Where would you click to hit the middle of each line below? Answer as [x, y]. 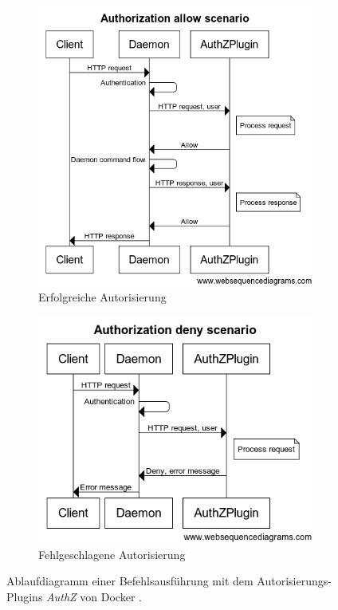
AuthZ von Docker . [94, 596]
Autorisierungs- [294, 581]
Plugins [25, 596]
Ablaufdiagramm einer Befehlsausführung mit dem [130, 581]
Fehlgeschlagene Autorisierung [112, 554]
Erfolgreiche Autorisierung [102, 297]
